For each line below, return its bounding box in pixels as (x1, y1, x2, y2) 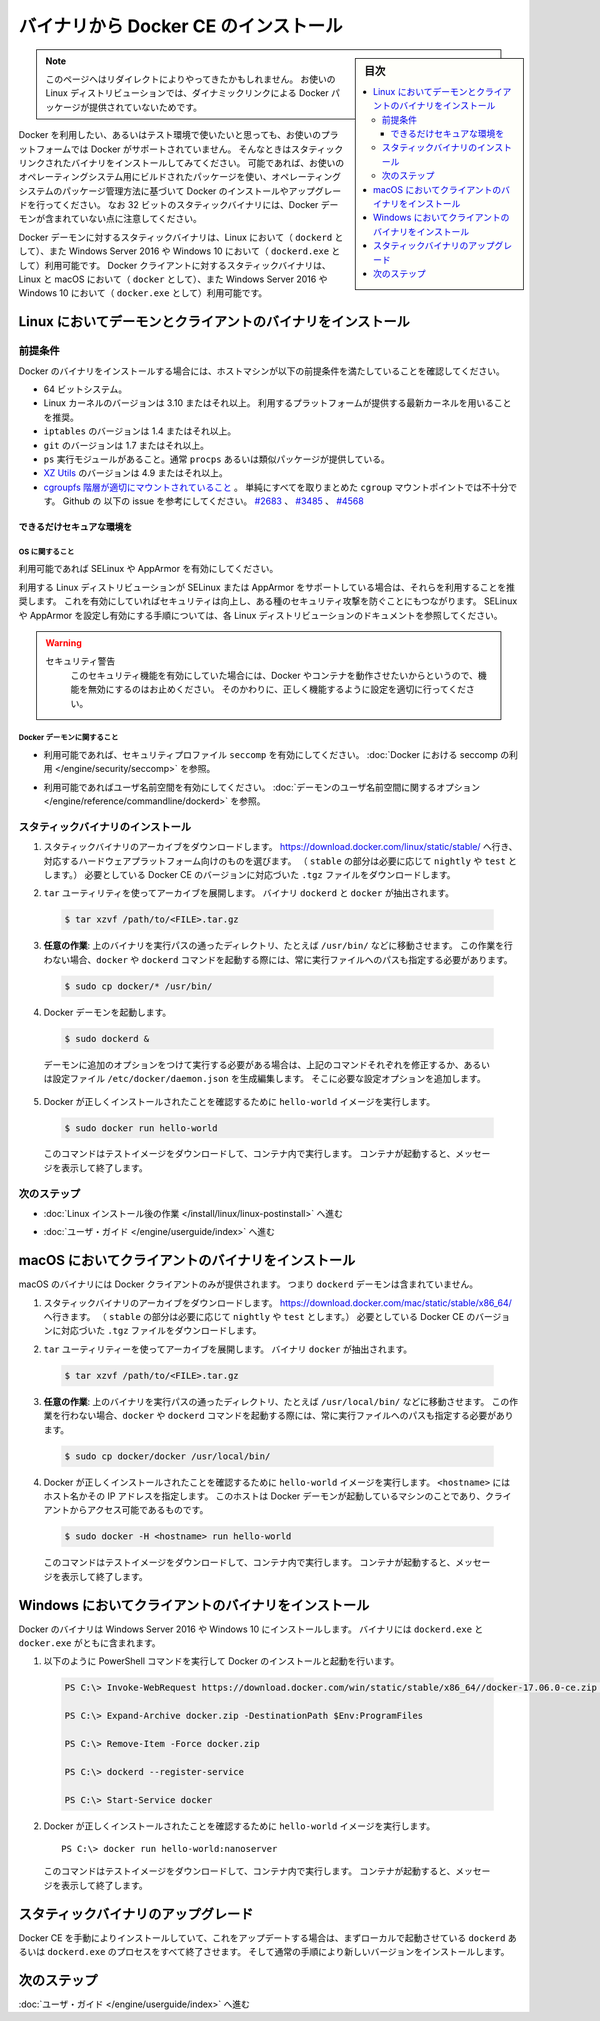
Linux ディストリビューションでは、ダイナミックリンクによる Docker (45, 87, 329, 99)
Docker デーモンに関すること (18, 733, 119, 743)
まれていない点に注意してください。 (53, 213, 202, 225)
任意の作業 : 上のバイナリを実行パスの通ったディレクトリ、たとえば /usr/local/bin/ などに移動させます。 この (43, 1395, 510, 1407)
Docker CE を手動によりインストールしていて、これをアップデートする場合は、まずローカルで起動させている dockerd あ (18, 1931, 517, 1944)
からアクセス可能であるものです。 (69, 1504, 209, 1516)
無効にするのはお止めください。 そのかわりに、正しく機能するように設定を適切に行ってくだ (87, 683, 467, 695)
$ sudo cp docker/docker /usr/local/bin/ (64, 1450, 271, 1462)
